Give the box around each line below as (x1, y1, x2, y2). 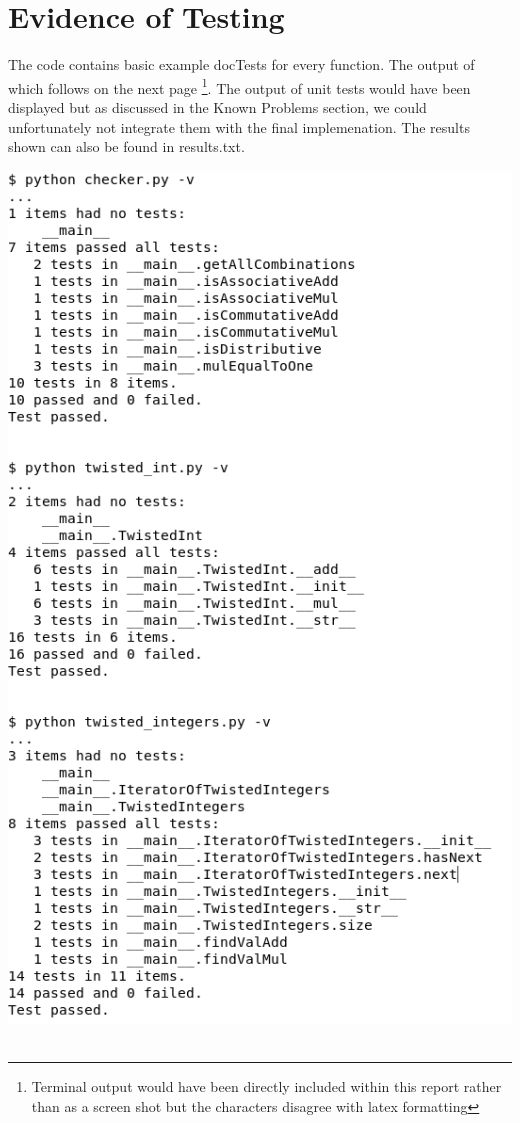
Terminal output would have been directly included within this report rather (31, 1076, 502, 1097)
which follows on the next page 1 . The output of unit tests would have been (8, 74, 471, 98)
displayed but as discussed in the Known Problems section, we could (8, 96, 427, 117)
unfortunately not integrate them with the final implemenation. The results (8, 116, 470, 137)
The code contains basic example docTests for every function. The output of (8, 54, 475, 75)
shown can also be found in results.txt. (8, 136, 245, 157)
